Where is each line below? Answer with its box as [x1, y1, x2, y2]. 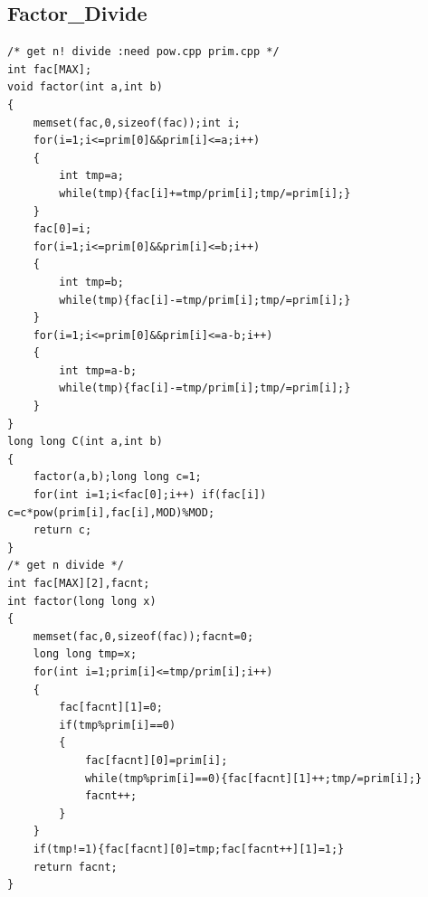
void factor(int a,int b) [7, 80, 163, 94]
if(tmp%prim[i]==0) [59, 718, 176, 732]
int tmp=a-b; [59, 364, 138, 377]
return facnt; [33, 860, 118, 873]
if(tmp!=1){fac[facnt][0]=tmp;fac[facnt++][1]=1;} [33, 842, 345, 855]
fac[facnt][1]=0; [59, 701, 163, 714]
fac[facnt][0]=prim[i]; [84, 753, 228, 767]
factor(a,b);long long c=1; [33, 470, 202, 484]
